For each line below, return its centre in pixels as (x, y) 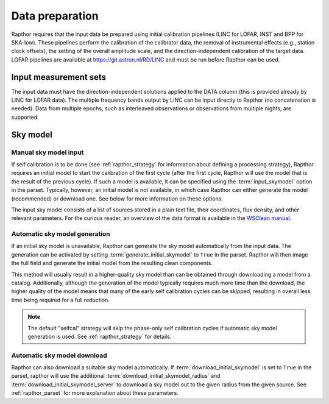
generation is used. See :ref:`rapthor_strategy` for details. (100, 336)
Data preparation (55, 16)
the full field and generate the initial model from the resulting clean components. (112, 263)
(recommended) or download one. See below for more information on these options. (117, 199)
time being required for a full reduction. (60, 300)
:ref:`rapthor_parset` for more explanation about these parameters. (95, 393)
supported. (25, 117)
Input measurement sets (59, 77)
